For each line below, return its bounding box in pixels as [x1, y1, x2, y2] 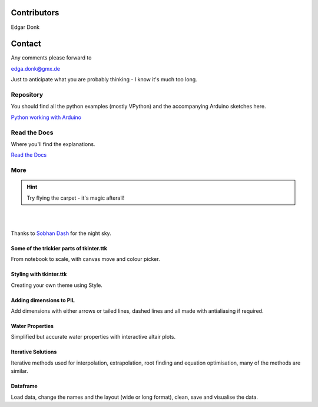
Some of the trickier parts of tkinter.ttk [11, 244, 107, 252]
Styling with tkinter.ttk [11, 271, 67, 278]
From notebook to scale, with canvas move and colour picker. [11, 256, 160, 263]
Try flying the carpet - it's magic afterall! [26, 194, 125, 201]
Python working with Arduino [11, 114, 82, 121]
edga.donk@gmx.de [11, 65, 60, 72]
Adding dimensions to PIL [11, 296, 75, 303]
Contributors [11, 8, 59, 18]
